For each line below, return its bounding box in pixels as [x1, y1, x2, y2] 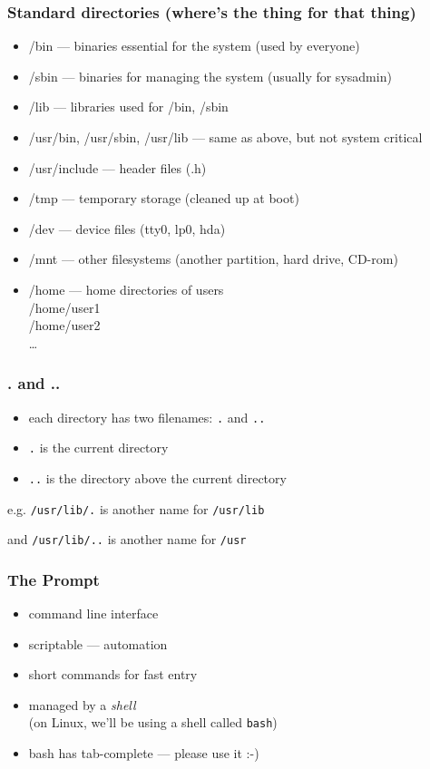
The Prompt [7, 568, 100, 590]
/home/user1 [28, 297, 101, 316]
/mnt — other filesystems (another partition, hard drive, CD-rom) [28, 249, 398, 268]
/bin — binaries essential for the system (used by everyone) [28, 36, 360, 55]
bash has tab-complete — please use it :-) [28, 744, 259, 763]
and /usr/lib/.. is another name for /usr [7, 530, 247, 549]
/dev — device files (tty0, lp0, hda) [28, 219, 226, 238]
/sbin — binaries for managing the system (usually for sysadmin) [28, 66, 392, 85]
